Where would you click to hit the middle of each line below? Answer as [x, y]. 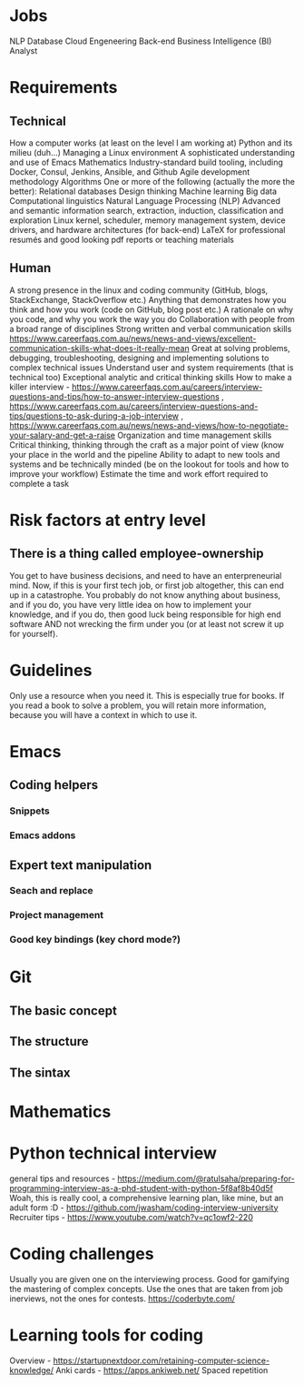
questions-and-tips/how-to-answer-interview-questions [114, 396]
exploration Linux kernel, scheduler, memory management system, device [147, 220]
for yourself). [34, 633]
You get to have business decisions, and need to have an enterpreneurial [146, 575]
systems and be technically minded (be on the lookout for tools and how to [149, 464]
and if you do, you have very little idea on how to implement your [131, 604]
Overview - [30, 1360]
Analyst [24, 50]
